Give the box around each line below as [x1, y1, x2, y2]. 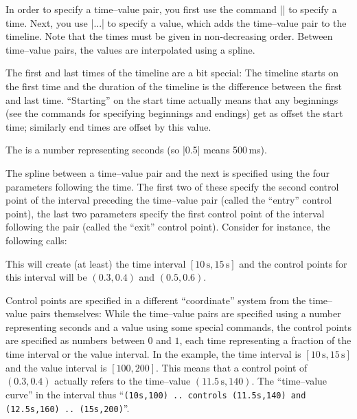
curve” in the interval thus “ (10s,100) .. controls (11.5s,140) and [5, 387, 306, 401]
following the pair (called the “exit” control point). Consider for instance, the [5, 219, 330, 234]
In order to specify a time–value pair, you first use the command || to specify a [5, 2, 337, 16]
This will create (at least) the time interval [5, 256, 186, 270]
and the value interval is [5, 360, 107, 374]
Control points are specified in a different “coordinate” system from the [5, 292, 306, 307]
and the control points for [239, 256, 347, 270]
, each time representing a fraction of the [179, 333, 352, 347]
